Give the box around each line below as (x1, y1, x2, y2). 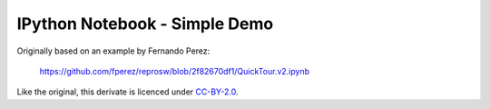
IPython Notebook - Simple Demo (16, 14, 274, 34)
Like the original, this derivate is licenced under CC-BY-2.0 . (16, 86, 239, 97)
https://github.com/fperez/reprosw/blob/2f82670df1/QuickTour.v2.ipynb (39, 65, 310, 76)
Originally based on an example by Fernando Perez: (16, 45, 211, 56)
